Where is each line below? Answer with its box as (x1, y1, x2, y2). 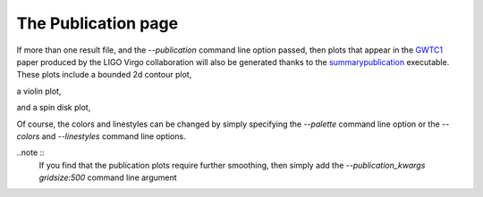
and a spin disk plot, (16, 103, 91, 113)
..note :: (16, 147, 45, 158)
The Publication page (16, 13, 179, 33)
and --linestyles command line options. (41, 130, 187, 142)
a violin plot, (16, 86, 62, 96)
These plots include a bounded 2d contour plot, (16, 70, 192, 80)
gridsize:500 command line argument (38, 172, 178, 183)
